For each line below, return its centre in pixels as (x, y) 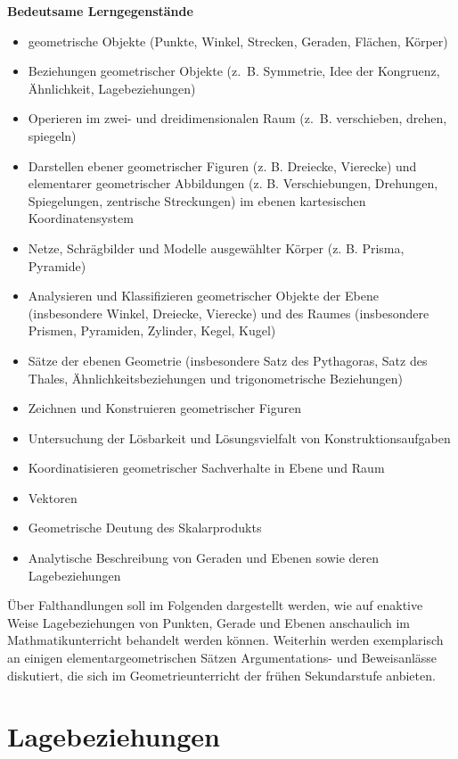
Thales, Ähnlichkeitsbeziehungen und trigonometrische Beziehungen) (215, 378)
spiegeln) (52, 135)
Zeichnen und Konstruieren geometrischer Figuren (165, 408)
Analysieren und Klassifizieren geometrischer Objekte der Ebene (203, 296)
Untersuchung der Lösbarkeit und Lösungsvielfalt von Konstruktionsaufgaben (239, 437)
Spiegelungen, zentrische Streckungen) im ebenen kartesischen (197, 200)
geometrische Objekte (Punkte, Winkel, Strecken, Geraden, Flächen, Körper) (238, 41)
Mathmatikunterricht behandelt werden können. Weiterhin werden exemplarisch (225, 640)
